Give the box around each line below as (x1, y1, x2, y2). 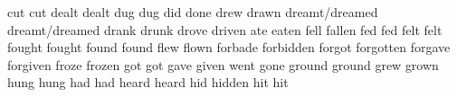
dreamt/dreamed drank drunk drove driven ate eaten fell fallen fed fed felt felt (7, 20, 443, 39)
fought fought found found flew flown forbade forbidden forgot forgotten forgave (7, 38, 451, 57)
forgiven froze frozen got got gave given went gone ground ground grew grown (7, 55, 439, 74)
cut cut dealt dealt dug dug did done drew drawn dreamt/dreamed (7, 3, 378, 21)
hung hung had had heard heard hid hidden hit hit (7, 73, 289, 92)
